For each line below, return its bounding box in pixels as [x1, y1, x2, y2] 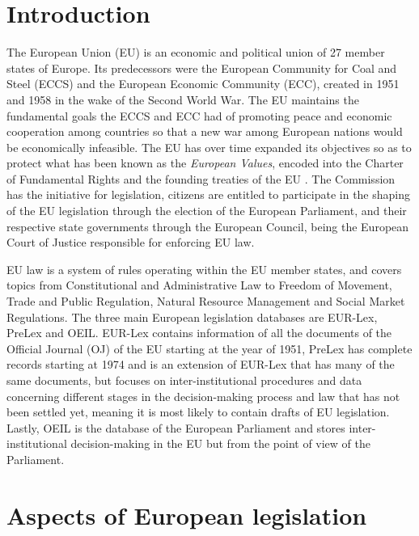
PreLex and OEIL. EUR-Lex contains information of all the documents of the [6, 324, 392, 341]
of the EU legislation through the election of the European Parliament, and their [6, 202, 407, 219]
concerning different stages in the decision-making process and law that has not [6, 387, 400, 404]
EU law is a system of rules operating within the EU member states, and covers [6, 260, 402, 277]
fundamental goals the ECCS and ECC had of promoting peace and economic [6, 107, 392, 124]
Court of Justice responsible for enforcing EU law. [6, 234, 255, 251]
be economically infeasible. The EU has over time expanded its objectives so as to [6, 138, 412, 155]
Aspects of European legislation [6, 498, 367, 531]
